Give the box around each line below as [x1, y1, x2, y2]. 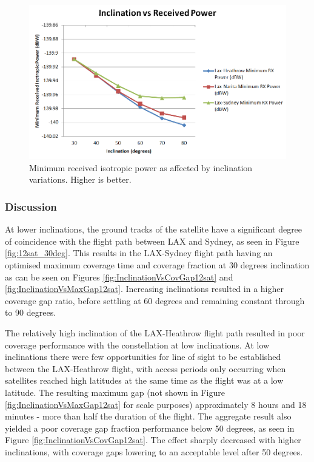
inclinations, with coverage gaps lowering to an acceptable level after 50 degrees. [5, 445, 303, 458]
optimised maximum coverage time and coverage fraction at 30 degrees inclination [5, 259, 310, 271]
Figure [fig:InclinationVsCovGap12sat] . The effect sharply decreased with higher [5, 433, 301, 446]
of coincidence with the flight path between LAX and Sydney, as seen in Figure [5, 234, 299, 247]
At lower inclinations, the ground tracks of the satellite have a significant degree [5, 223, 302, 236]
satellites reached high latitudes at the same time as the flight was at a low [5, 374, 284, 387]
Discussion [5, 199, 57, 214]
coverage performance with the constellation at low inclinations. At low [5, 338, 270, 351]
